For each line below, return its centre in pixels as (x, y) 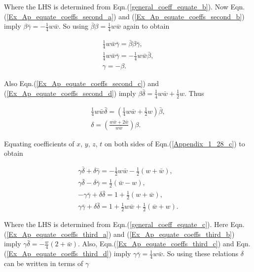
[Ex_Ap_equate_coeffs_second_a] (60, 16)
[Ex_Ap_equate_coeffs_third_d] (58, 253)
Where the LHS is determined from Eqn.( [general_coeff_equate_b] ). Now (116, 6)
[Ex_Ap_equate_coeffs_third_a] (57, 234)
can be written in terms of (44, 263)
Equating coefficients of (39, 143)
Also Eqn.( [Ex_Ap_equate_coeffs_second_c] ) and (82, 83)
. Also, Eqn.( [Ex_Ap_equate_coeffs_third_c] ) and (156, 244)
